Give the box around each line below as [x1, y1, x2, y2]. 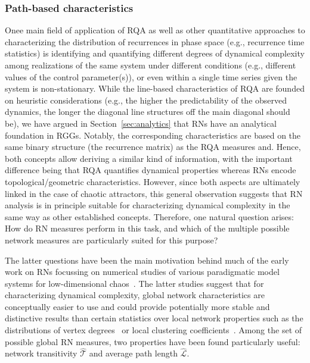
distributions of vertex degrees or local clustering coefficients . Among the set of [5, 324, 302, 336]
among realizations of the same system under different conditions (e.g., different [5, 59, 296, 71]
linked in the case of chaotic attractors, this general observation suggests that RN [5, 187, 303, 199]
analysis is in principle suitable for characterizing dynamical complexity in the [5, 199, 290, 211]
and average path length [89, 347, 178, 359]
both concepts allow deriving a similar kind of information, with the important [5, 152, 293, 164]
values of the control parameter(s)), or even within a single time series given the [5, 70, 297, 83]
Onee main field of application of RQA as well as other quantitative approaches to [5, 24, 305, 36]
